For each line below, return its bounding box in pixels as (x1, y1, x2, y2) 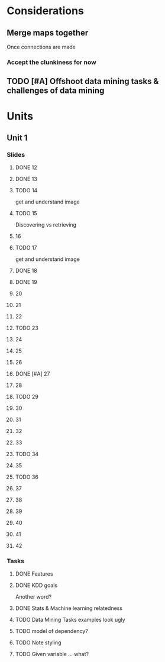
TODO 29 (15, 393, 39, 401)
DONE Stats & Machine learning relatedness (15, 605, 123, 612)
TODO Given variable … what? (15, 651, 89, 658)
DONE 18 (15, 267, 37, 275)
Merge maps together (7, 28, 89, 38)
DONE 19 (15, 279, 37, 286)
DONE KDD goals (15, 582, 58, 589)
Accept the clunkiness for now (7, 58, 96, 66)
